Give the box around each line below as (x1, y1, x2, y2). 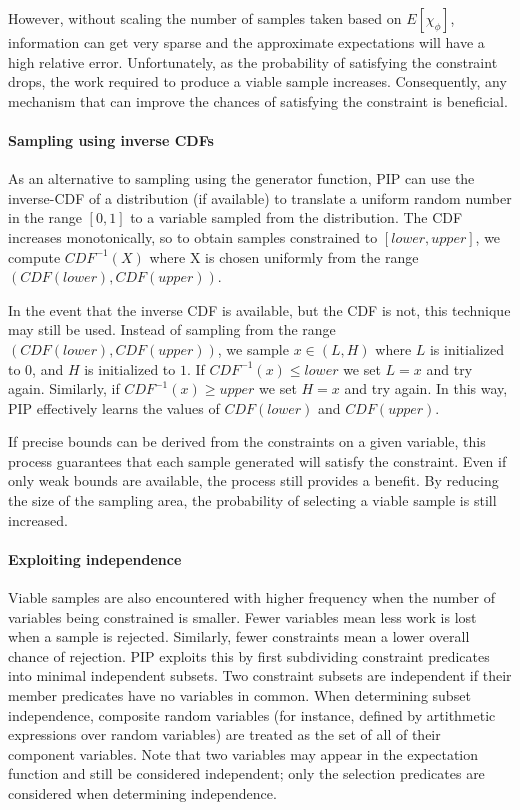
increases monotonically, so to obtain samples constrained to (8, 226, 378, 247)
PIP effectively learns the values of (8, 397, 220, 418)
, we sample (217, 338, 289, 359)
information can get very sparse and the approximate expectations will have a (8, 32, 485, 52)
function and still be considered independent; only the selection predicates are (8, 763, 485, 784)
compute (8, 246, 61, 267)
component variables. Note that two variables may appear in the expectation (8, 743, 479, 764)
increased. (8, 509, 69, 530)
